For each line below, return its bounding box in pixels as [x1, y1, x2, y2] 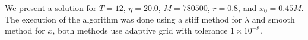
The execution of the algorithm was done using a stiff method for [5, 13, 242, 25]
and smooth [252, 13, 295, 25]
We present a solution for [5, 2, 97, 13]
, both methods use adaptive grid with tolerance [52, 24, 228, 37]
